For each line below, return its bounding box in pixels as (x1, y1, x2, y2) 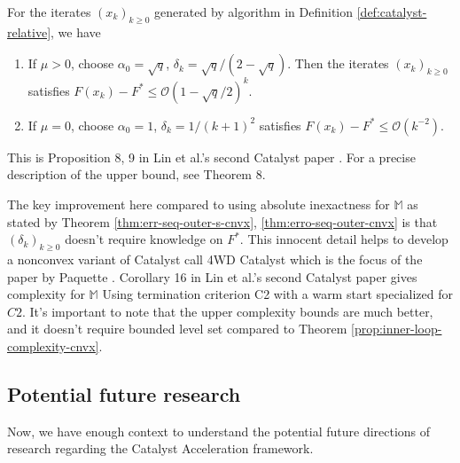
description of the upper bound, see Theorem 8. (7, 165, 266, 184)
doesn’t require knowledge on (65, 230, 223, 248)
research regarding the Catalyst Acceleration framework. (7, 439, 314, 458)
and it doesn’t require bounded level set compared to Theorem (7, 319, 347, 338)
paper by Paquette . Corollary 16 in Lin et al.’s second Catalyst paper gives (7, 267, 417, 286)
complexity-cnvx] (7, 337, 99, 356)
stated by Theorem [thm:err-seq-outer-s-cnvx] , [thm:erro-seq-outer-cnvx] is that (7, 212, 438, 231)
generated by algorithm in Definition (154, 3, 354, 20)
